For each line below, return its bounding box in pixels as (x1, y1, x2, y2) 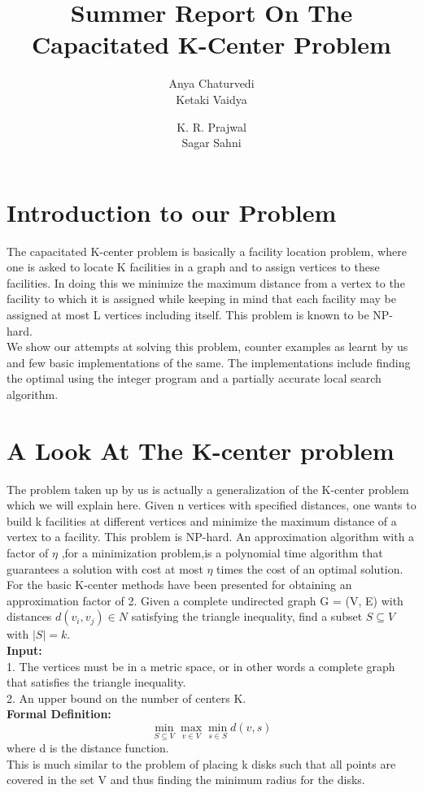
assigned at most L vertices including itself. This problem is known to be (7, 306, 369, 323)
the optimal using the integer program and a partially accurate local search (7, 370, 382, 387)
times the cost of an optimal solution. (216, 560, 403, 577)
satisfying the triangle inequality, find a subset (131, 608, 363, 625)
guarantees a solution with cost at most (7, 560, 203, 577)
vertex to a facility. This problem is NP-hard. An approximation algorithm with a (7, 528, 415, 545)
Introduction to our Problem (7, 195, 337, 228)
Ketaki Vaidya (176, 90, 247, 107)
